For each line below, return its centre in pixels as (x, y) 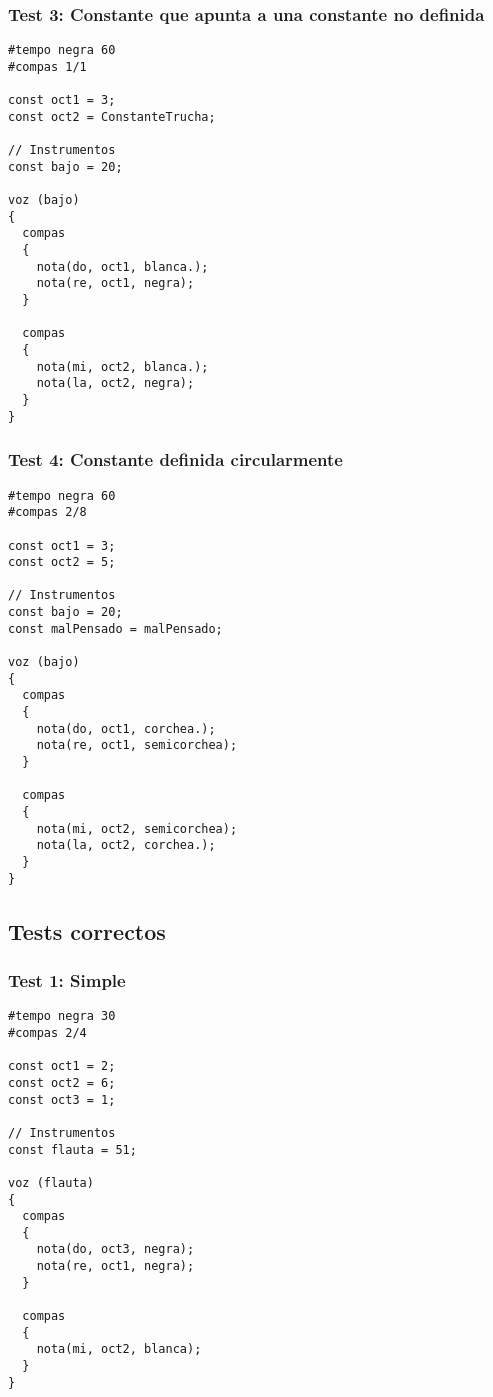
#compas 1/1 (47, 66)
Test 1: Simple (67, 979)
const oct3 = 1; (62, 1099)
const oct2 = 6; (62, 1082)
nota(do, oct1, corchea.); (126, 728)
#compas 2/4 (47, 1032)
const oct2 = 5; (62, 562)
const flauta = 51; (72, 1149)
